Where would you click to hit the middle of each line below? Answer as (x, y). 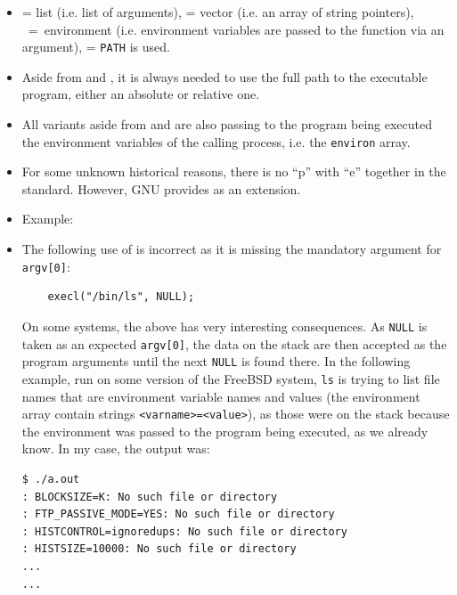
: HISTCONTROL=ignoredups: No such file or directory (184, 531)
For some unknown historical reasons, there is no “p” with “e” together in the (234, 171)
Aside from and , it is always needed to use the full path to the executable (224, 76)
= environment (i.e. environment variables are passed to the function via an (236, 29)
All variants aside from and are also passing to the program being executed (227, 124)
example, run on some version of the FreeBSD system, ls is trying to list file (231, 378)
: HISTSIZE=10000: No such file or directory (159, 549)
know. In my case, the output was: (116, 448)
